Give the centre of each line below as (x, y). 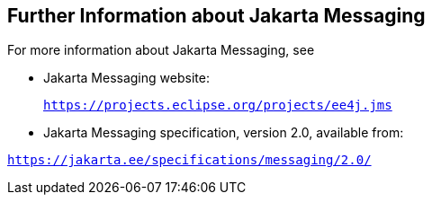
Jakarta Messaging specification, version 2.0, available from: (224, 133)
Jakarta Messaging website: (126, 78)
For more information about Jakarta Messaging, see (161, 50)
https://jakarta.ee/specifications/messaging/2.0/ (189, 160)
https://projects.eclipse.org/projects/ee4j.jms (218, 105)
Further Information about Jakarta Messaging (216, 16)
